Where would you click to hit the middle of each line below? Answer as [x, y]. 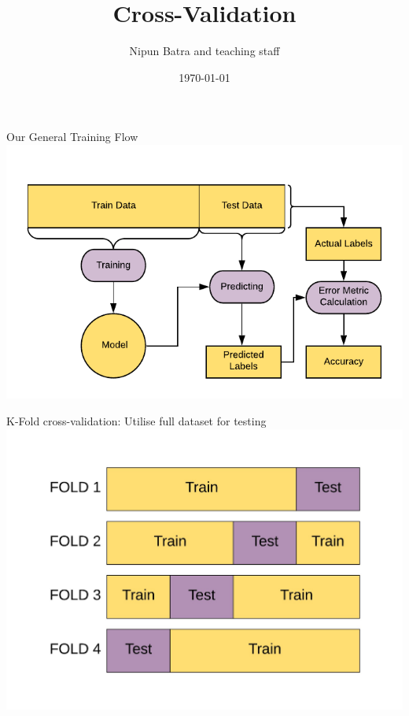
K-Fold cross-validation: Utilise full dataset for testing [136, 420]
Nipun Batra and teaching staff [204, 51]
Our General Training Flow [72, 137]
